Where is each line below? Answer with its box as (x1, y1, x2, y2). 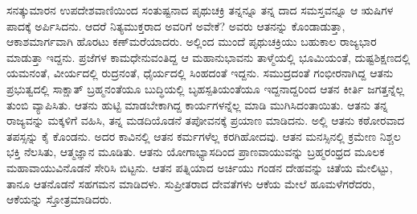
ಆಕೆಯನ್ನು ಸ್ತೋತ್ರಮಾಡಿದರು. (6, 191, 112, 208)
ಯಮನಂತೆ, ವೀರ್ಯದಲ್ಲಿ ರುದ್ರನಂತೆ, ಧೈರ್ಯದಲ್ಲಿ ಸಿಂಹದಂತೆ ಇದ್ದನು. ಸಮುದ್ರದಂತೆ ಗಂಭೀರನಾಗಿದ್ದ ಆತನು (6, 64, 394, 81)
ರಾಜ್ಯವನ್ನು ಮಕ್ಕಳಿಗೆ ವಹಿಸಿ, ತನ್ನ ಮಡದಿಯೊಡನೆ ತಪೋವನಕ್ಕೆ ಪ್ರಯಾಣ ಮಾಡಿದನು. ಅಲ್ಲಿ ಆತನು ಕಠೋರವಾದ (6, 112, 405, 129)
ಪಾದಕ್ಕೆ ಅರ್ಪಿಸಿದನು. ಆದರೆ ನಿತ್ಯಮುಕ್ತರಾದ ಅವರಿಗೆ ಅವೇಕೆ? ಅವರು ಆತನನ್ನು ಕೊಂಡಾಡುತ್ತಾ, (6, 17, 345, 34)
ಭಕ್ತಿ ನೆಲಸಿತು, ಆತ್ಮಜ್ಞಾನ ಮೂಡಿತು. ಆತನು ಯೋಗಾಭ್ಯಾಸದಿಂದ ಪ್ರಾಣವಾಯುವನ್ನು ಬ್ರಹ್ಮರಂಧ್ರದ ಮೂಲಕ (6, 143, 385, 160)
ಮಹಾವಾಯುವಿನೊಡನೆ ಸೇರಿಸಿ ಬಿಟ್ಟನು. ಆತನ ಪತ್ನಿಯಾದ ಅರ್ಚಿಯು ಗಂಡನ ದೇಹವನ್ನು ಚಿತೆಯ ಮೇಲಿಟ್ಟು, (6, 158, 393, 175)
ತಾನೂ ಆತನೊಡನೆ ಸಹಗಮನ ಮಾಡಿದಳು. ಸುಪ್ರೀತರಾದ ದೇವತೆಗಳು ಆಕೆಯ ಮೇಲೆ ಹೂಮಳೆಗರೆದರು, (6, 175, 375, 191)
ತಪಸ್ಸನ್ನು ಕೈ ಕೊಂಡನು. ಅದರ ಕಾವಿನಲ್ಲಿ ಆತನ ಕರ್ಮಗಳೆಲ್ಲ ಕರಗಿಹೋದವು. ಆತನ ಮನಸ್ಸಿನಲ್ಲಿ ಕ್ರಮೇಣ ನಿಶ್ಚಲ (6, 127, 401, 144)
